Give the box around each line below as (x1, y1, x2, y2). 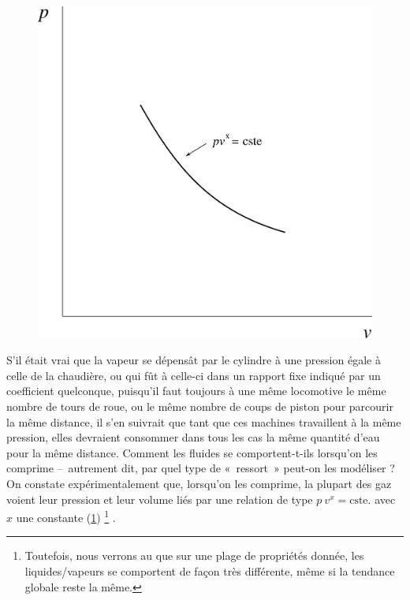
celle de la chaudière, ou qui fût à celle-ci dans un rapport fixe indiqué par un (6, 367, 381, 383)
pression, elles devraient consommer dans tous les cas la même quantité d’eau (6, 429, 380, 445)
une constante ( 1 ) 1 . (16, 507, 116, 525)
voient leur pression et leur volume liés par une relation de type (6, 490, 313, 507)
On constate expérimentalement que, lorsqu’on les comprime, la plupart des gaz (6, 475, 392, 492)
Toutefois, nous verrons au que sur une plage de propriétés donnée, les (24, 547, 364, 564)
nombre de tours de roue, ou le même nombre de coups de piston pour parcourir (6, 398, 393, 415)
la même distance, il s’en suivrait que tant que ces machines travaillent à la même (6, 413, 401, 430)
